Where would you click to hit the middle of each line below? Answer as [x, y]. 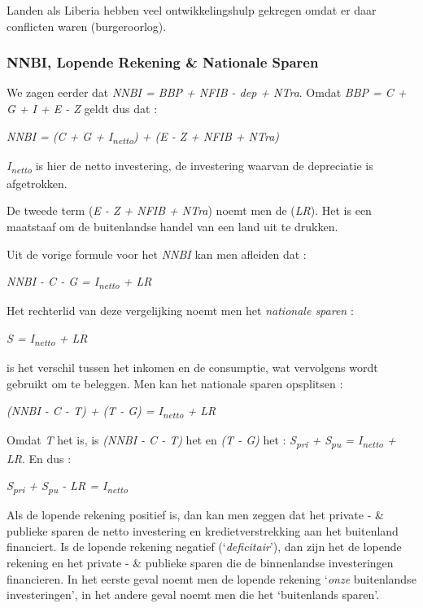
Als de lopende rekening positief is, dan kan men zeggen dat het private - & [195, 515]
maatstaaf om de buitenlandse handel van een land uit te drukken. [172, 227]
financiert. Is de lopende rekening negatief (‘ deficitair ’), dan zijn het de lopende [204, 547]
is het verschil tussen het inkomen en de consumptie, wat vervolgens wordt [192, 367]
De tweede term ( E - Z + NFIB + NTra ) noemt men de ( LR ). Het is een [189, 210]
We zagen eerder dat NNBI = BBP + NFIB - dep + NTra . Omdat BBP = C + [207, 92]
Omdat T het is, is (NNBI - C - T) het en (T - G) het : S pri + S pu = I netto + [201, 441]
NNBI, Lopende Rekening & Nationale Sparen [163, 62]
